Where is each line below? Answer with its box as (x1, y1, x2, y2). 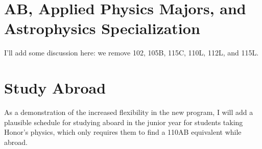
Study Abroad (4, 77, 106, 98)
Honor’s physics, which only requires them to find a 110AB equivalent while (4, 127, 242, 137)
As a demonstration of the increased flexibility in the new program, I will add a (4, 107, 253, 117)
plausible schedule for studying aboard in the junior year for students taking (4, 116, 243, 127)
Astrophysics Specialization (4, 18, 200, 39)
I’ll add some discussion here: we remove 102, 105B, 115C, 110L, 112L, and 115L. (4, 47, 259, 58)
